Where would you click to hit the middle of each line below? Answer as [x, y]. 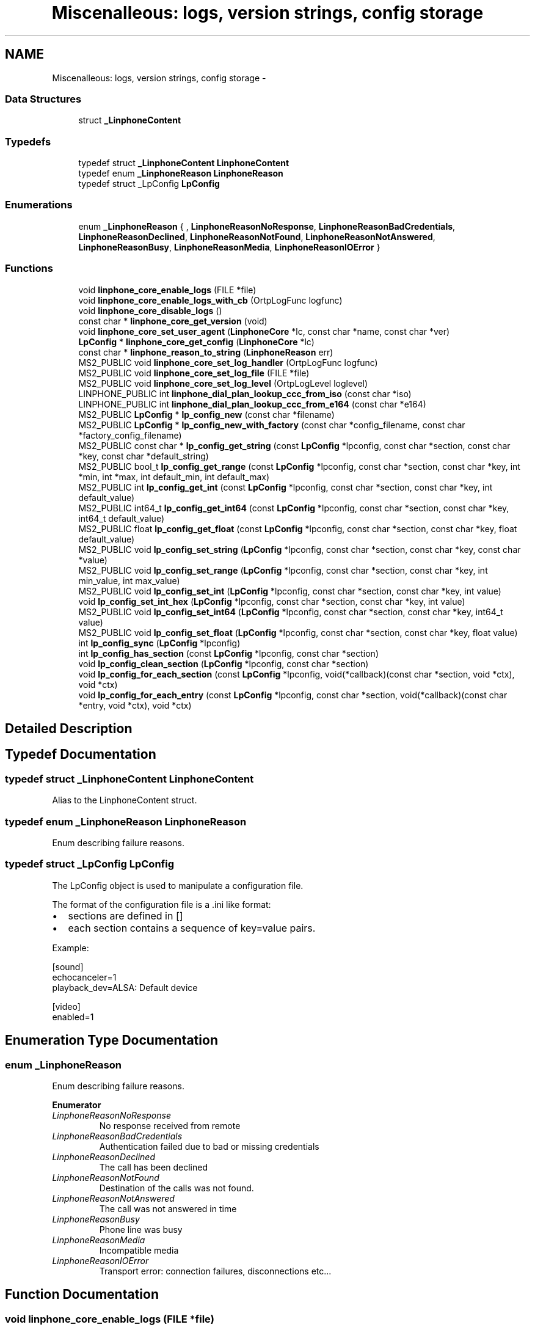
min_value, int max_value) [129, 580]
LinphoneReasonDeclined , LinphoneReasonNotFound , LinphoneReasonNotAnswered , [257, 236]
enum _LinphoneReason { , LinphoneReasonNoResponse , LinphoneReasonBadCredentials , [267, 226]
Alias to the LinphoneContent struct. [125, 800]
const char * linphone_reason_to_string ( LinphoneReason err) [206, 352]
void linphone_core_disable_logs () [150, 310]
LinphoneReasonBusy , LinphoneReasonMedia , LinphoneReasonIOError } [229, 247]
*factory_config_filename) [130, 435]
